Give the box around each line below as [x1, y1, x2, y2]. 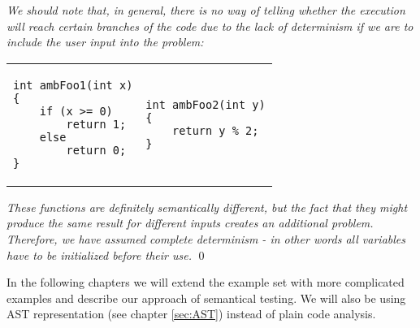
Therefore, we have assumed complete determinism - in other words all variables [6, 230, 405, 247]
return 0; [66, 143, 127, 157]
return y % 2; [172, 123, 259, 137]
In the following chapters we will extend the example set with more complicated [6, 274, 405, 291]
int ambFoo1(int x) [13, 78, 133, 92]
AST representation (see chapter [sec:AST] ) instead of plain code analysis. [6, 305, 376, 322]
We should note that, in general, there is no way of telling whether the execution [6, 2, 405, 18]
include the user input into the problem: [6, 33, 204, 50]
